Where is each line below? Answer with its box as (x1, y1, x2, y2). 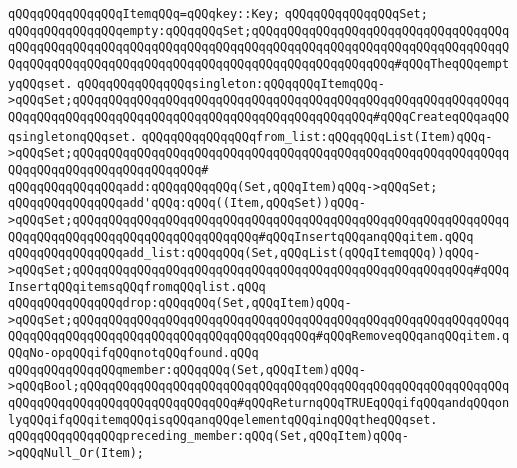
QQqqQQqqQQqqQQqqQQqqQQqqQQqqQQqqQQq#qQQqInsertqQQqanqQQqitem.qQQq (8, 229, 474, 244)
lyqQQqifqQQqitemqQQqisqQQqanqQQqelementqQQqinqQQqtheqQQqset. (8, 412, 438, 427)
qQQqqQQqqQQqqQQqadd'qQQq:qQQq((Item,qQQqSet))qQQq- (8, 196, 366, 211)
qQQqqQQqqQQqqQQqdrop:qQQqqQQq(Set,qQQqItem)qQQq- (8, 296, 352, 311)
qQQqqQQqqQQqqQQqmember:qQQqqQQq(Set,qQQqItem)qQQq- (8, 362, 366, 377)
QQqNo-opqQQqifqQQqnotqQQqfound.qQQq (8, 346, 259, 361)
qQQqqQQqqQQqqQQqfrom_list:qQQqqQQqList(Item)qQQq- (141, 129, 493, 144)
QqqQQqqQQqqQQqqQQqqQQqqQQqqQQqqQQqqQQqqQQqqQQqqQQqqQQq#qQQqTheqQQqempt (8, 56, 510, 71)
